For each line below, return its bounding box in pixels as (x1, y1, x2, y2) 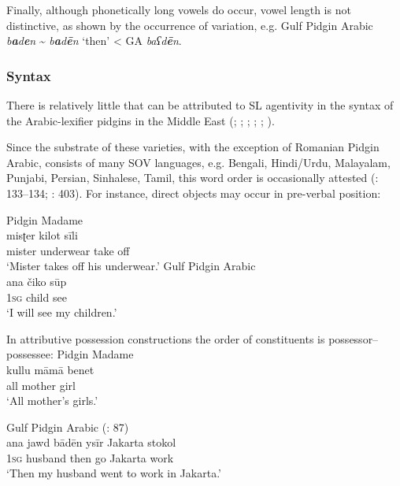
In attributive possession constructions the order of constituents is (6, 330, 325, 347)
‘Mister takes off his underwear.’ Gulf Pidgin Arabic (6, 258, 256, 274)
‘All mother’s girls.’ (6, 392, 98, 409)
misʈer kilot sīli (6, 227, 78, 243)
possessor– (328, 330, 379, 347)
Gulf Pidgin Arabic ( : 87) (6, 418, 129, 435)
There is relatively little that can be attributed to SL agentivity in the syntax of (6, 97, 394, 113)
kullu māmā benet (6, 361, 94, 377)
